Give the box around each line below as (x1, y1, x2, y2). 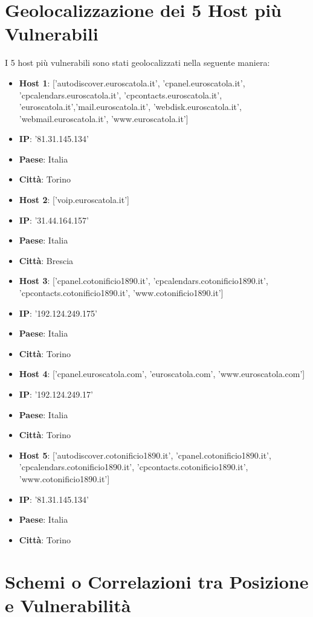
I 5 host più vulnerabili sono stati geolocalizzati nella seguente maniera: (5, 56, 270, 69)
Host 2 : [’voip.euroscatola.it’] (19, 193, 129, 206)
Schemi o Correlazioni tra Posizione (5, 569, 309, 593)
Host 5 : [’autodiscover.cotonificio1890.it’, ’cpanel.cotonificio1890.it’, (19, 448, 271, 461)
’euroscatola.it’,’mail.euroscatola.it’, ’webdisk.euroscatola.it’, (19, 100, 242, 113)
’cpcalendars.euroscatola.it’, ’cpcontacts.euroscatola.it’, (19, 88, 222, 101)
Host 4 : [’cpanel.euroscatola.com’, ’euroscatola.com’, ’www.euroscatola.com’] (19, 367, 305, 380)
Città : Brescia (19, 254, 74, 267)
